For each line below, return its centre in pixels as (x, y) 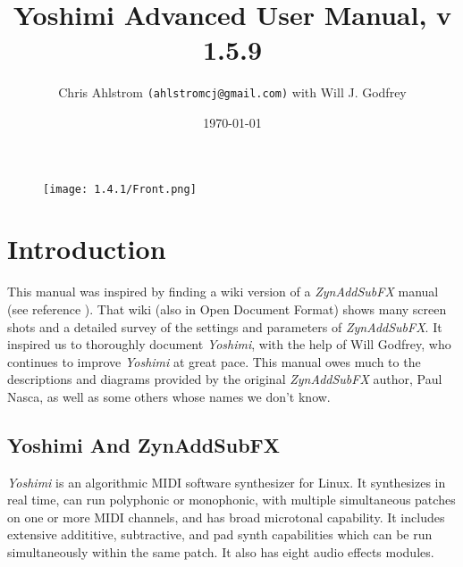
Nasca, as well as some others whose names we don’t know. (169, 396)
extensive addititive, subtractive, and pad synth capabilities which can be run (220, 534)
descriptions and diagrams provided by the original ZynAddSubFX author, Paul (225, 379)
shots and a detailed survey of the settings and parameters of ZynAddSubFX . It (225, 326)
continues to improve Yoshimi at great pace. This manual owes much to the (214, 361)
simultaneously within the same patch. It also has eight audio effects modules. (221, 552)
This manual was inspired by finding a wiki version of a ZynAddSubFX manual (223, 292)
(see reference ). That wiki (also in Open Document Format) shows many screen (227, 309)
